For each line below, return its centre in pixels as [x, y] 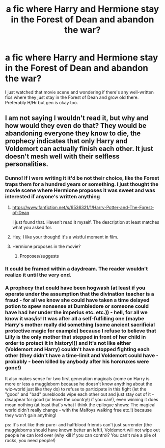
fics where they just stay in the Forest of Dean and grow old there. [72, 97]
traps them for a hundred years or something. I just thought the [82, 184]
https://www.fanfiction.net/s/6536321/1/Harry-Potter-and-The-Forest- [83, 207]
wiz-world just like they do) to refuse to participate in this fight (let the [76, 389]
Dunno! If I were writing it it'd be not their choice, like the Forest [82, 178]
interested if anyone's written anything [53, 197]
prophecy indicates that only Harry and [66, 141]
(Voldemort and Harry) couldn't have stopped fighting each [77, 349]
